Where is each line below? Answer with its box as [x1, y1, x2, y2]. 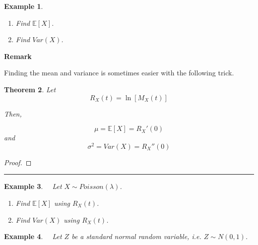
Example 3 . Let [4, 181, 62, 191]
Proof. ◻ [4, 157, 32, 167]
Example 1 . [4, 1, 43, 11]
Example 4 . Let [4, 231, 62, 242]
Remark [4, 51, 32, 61]
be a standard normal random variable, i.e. [71, 231, 201, 242]
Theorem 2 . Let [4, 84, 56, 94]
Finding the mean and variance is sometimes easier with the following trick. [4, 67, 234, 78]
